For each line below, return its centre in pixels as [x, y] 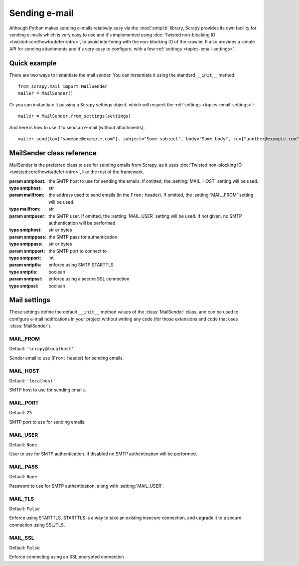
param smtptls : [25, 265]
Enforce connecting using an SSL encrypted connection [67, 557]
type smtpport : [25, 258]
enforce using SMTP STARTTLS [81, 265]
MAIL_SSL [22, 538]
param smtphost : [27, 181]
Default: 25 [21, 413]
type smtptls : [23, 272]
